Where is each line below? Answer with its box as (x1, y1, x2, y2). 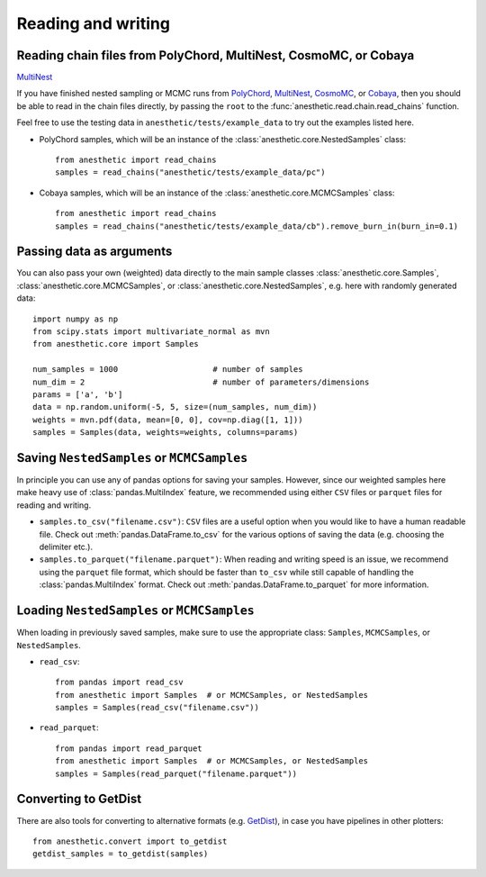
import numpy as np (32, 313, 119, 324)
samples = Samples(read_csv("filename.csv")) (55, 702, 260, 713)
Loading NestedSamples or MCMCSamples (16, 603, 256, 619)
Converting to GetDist (16, 791, 142, 807)
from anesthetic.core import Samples (32, 339, 200, 349)
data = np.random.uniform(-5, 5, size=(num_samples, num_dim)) (32, 402, 318, 412)
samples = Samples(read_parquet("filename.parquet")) (55, 768, 297, 779)
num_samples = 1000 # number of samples (32, 365, 303, 375)
